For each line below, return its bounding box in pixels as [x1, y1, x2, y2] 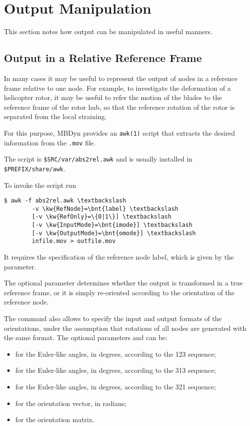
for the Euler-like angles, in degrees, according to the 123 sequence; [15, 348, 216, 359]
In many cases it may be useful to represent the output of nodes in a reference [4, 73, 238, 83]
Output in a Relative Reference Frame [4, 50, 202, 65]
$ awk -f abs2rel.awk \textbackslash [4, 197, 126, 204]
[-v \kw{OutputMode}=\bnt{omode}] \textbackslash [32, 229, 196, 237]
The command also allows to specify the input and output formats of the [4, 313, 222, 324]
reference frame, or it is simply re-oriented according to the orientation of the [4, 287, 235, 297]
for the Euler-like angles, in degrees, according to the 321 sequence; [15, 381, 216, 391]
